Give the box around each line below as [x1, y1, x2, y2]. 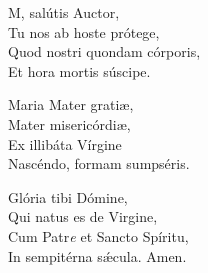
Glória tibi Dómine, [8, 186, 128, 207]
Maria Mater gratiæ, [8, 94, 134, 115]
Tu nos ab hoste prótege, [8, 21, 160, 42]
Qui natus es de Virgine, [8, 206, 158, 227]
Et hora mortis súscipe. [8, 60, 151, 81]
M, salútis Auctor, [8, 2, 120, 22]
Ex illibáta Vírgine [8, 133, 122, 154]
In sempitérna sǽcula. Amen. [8, 245, 187, 266]
